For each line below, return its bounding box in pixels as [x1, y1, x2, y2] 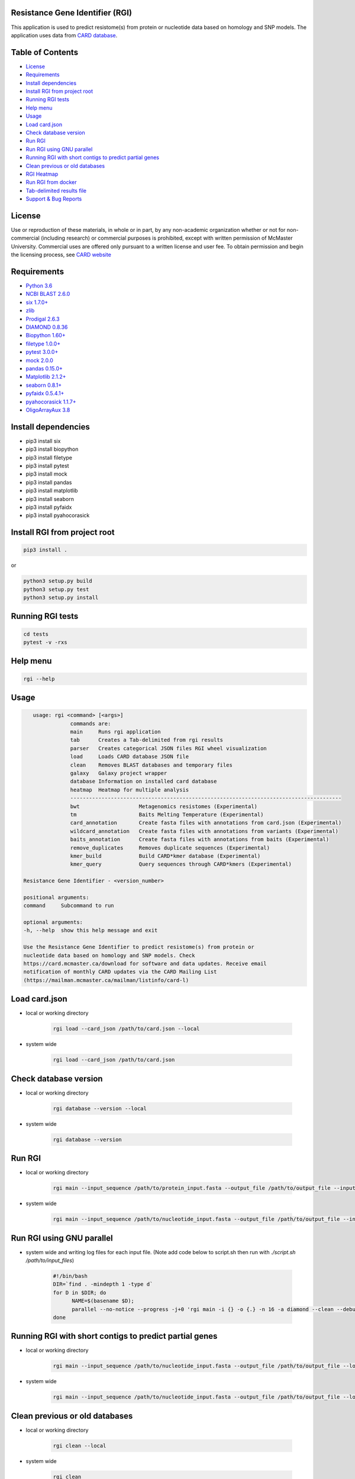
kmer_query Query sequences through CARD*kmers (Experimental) [70, 861, 292, 868]
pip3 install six [25, 437, 61, 444]
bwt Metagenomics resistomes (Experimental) [70, 803, 257, 810]
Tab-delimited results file [25, 187, 87, 194]
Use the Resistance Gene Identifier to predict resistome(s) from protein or [23, 944, 254, 951]
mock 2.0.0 [25, 357, 53, 364]
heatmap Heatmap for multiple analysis [70, 786, 189, 793]
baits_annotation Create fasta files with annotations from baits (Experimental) [70, 836, 330, 843]
